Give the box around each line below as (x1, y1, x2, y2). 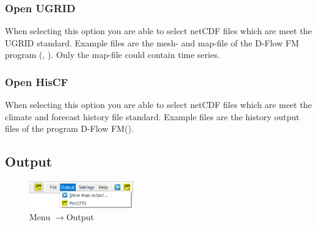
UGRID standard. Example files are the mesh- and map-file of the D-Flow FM (5, 36, 299, 49)
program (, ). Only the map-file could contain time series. (5, 48, 220, 61)
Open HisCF (5, 74, 68, 89)
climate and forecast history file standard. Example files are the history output (5, 110, 300, 123)
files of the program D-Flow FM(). (5, 122, 134, 135)
